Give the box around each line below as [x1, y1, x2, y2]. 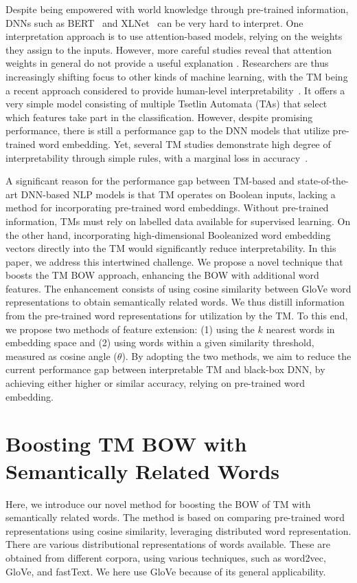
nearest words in [266, 321, 335, 336]
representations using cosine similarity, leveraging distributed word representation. [5, 523, 352, 538]
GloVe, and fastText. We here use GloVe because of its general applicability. [5, 564, 326, 578]
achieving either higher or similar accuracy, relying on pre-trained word [5, 376, 306, 390]
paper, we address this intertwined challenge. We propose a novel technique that [5, 254, 343, 268]
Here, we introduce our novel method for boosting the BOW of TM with [5, 496, 311, 511]
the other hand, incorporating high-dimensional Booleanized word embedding [5, 227, 331, 242]
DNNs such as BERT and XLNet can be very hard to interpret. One [5, 15, 303, 30]
